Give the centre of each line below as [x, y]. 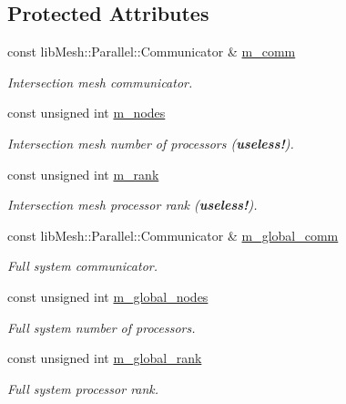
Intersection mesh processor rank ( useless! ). [132, 205]
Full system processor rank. [83, 388]
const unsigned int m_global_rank [105, 358]
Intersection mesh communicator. [100, 82]
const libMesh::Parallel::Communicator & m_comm [152, 52]
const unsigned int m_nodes [86, 113]
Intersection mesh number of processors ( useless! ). [151, 143]
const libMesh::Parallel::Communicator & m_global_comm [173, 235]
